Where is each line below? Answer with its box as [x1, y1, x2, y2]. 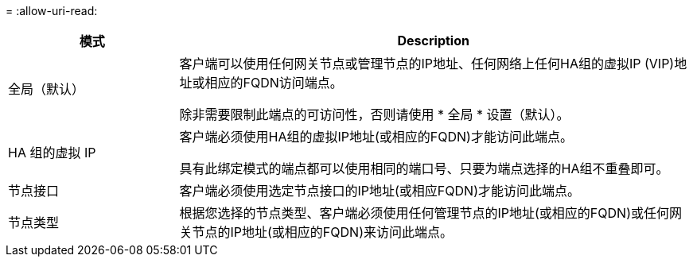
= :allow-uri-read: [6, 4, 98, 17]
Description [397, 33, 469, 48]
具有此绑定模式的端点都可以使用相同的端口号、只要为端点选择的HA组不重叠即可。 [179, 161, 669, 176]
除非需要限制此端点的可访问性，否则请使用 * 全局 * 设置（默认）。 [179, 106, 570, 122]
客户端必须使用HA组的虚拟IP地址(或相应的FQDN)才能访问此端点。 [179, 129, 573, 145]
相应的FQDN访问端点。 [204, 75, 343, 91]
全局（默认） [8, 81, 85, 97]
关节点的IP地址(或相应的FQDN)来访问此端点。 [179, 224, 453, 240]
